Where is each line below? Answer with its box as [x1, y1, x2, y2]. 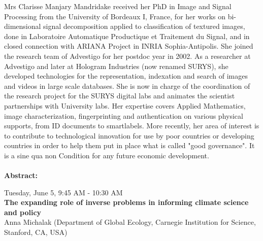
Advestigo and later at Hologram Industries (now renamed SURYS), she [4, 60, 228, 71]
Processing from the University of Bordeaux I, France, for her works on [4, 11, 225, 21]
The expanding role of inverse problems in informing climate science [4, 197, 249, 208]
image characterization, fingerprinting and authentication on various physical [4, 110, 243, 121]
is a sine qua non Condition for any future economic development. [4, 150, 209, 160]
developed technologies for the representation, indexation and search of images [4, 71, 248, 81]
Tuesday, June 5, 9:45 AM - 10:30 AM [4, 187, 123, 197]
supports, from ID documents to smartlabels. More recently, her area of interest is [4, 120, 259, 131]
